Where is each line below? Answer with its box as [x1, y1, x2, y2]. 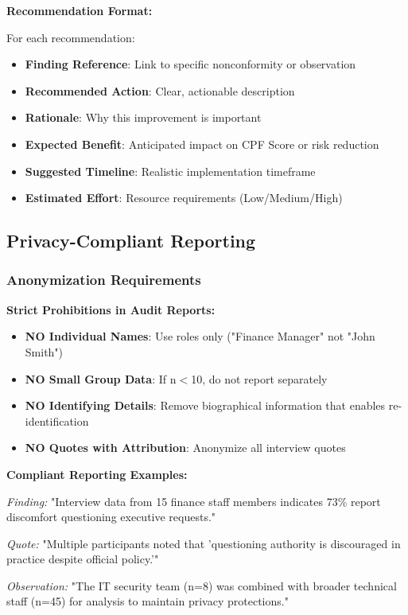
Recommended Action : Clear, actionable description [25, 82, 295, 99]
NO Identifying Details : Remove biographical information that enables [25, 397, 386, 414]
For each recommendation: [6, 29, 135, 45]
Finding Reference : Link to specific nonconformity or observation [25, 56, 356, 72]
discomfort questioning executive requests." [6, 508, 216, 525]
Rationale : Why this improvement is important [25, 109, 262, 126]
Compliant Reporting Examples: [6, 465, 188, 482]
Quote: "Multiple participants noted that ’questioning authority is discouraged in [6, 535, 401, 551]
